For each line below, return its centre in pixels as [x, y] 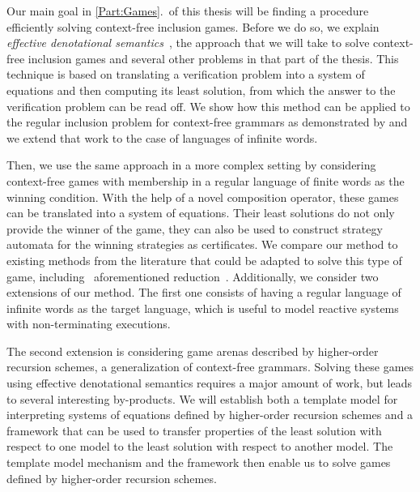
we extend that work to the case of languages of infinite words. [162, 137]
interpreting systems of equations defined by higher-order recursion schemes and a [210, 415]
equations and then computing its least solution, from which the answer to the [201, 90]
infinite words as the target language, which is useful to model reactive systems [203, 308]
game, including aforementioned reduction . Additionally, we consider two [193, 276]
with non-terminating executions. [89, 324]
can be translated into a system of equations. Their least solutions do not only [201, 213]
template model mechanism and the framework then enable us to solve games [199, 462]
